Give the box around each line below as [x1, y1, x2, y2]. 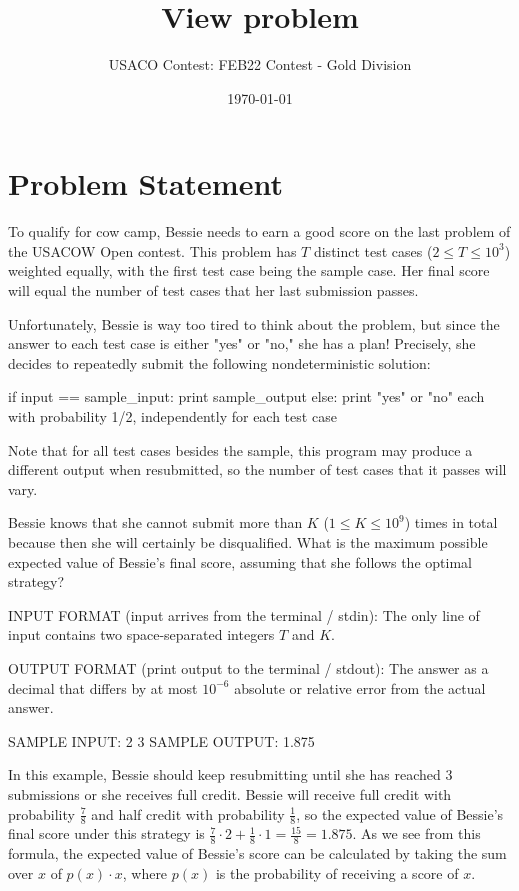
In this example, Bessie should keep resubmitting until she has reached [8, 764, 441, 785]
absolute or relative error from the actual [234, 677, 486, 698]
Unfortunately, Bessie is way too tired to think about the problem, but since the [8, 313, 500, 334]
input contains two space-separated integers [8, 624, 275, 645]
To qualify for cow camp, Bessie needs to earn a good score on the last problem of [8, 221, 511, 242]
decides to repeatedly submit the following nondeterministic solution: [8, 352, 431, 373]
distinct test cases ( [313, 240, 433, 261]
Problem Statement [8, 163, 283, 204]
